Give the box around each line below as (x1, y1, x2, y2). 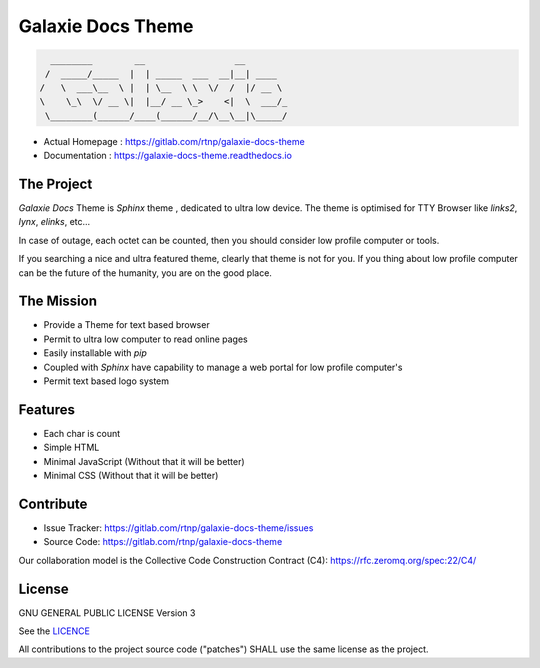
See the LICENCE (18, 625, 90, 637)
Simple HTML (43, 441, 100, 454)
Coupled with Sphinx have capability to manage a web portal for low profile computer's (43, 361, 403, 373)
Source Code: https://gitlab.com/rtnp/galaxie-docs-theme (43, 536, 283, 548)
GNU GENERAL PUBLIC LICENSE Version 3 (18, 606, 196, 619)
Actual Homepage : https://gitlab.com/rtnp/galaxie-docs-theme (43, 135, 305, 147)
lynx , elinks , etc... (18, 216, 91, 228)
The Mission (18, 293, 97, 310)
